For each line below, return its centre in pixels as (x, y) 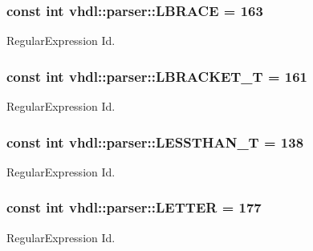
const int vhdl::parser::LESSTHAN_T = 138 (155, 142)
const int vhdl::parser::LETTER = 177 (134, 207)
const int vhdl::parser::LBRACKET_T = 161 (157, 76)
